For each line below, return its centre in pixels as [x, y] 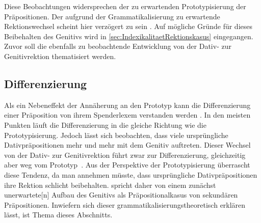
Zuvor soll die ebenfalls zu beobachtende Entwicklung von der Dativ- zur [118, 46]
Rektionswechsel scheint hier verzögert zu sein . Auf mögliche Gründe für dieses [128, 26]
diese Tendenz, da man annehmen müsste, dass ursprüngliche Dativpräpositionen [131, 174]
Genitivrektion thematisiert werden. [60, 56]
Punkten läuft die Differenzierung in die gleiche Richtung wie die [105, 124]
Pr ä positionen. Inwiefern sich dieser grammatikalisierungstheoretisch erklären [125, 204]
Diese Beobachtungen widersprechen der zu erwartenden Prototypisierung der [125, 6]
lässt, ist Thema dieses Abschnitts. [58, 215]
